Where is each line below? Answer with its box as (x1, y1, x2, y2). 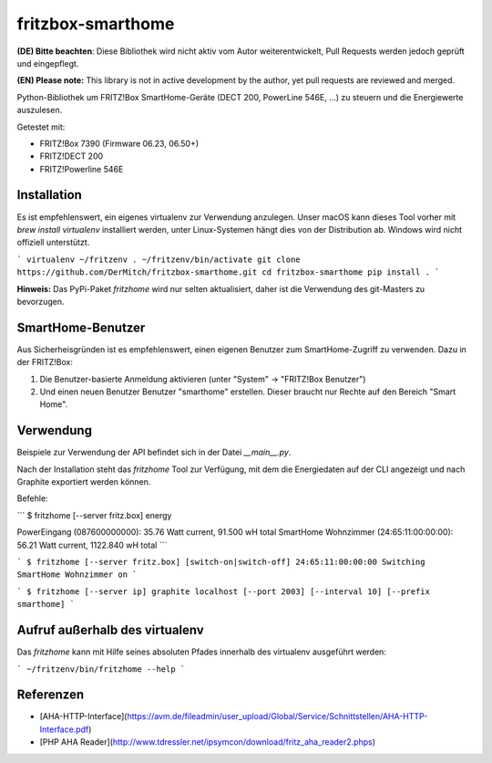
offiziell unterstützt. (16, 237, 90, 248)
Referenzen (16, 687, 85, 703)
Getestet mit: (16, 121, 66, 132)
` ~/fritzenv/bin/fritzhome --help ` (16, 664, 186, 674)
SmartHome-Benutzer (16, 319, 146, 335)
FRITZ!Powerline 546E (39, 163, 124, 174)
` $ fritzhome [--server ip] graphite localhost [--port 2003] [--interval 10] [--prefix (16, 586, 430, 597)
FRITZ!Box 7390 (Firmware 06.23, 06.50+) (39, 138, 200, 149)
